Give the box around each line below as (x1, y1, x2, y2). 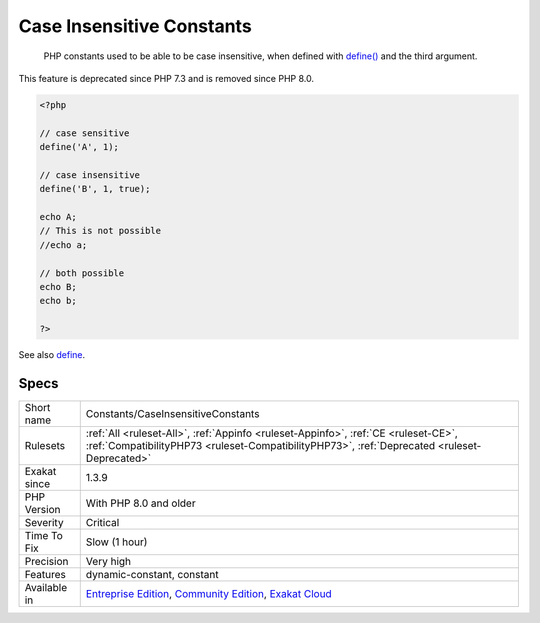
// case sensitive (39, 127, 130, 139)
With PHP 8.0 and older (85, 496, 196, 510)
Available (24, 581, 68, 595)
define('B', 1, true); (39, 183, 151, 195)
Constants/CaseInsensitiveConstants (85, 407, 260, 421)
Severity (24, 516, 64, 530)
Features (24, 568, 67, 582)
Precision (24, 555, 69, 569)
